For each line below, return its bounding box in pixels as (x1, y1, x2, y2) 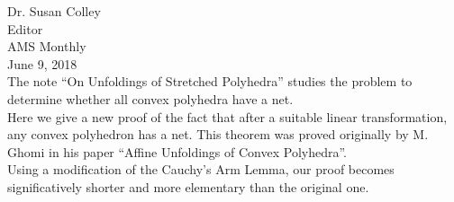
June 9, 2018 (7, 54, 77, 73)
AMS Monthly (7, 37, 86, 56)
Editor (7, 19, 43, 38)
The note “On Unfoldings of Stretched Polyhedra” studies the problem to (7, 72, 413, 91)
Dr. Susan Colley (7, 2, 101, 20)
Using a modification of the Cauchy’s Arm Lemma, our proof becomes (7, 160, 395, 179)
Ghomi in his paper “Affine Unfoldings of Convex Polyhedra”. (7, 142, 348, 161)
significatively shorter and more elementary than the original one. (7, 177, 369, 196)
